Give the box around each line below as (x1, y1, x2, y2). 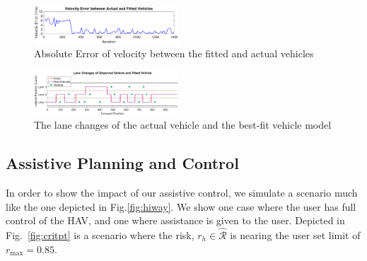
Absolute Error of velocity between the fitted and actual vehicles (34, 46, 314, 61)
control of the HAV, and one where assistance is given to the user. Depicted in (6, 213, 345, 228)
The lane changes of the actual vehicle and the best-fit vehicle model (34, 117, 332, 132)
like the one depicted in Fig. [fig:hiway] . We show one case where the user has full (6, 199, 356, 214)
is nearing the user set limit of (230, 228, 361, 243)
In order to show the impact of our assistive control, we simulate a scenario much (6, 185, 358, 200)
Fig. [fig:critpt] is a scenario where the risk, (6, 228, 194, 243)
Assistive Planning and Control (6, 152, 239, 174)
